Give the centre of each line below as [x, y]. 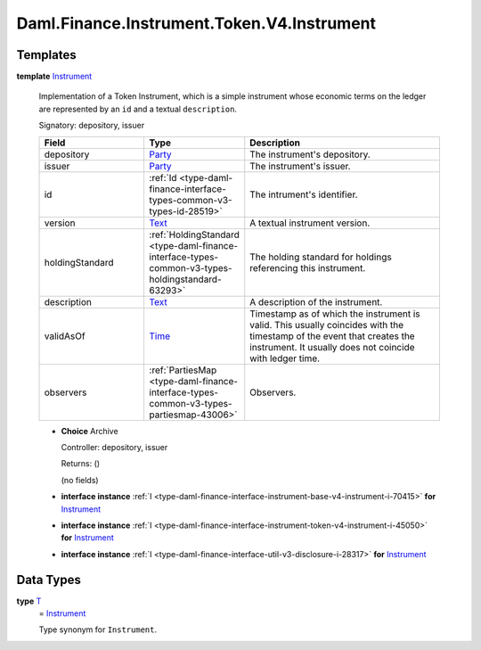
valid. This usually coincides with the [327, 325]
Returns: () [81, 464]
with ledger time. [285, 358]
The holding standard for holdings [321, 257]
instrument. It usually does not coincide [332, 347]
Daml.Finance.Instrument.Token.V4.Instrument [196, 23]
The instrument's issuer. [300, 166]
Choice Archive [90, 431]
